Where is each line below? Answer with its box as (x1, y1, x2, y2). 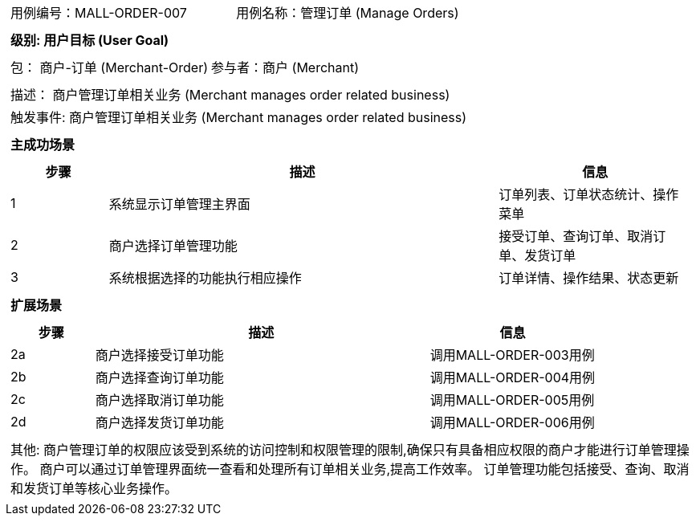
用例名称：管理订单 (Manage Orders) (236, 5, 459, 21)
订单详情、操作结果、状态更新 (499, 270, 679, 286)
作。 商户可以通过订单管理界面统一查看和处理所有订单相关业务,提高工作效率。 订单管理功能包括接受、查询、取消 (10, 461, 690, 477)
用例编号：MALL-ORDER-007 (10, 5, 187, 21)
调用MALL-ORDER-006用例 (429, 414, 595, 430)
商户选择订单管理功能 (108, 238, 238, 254)
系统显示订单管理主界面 (108, 196, 250, 212)
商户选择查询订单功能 (95, 369, 224, 385)
